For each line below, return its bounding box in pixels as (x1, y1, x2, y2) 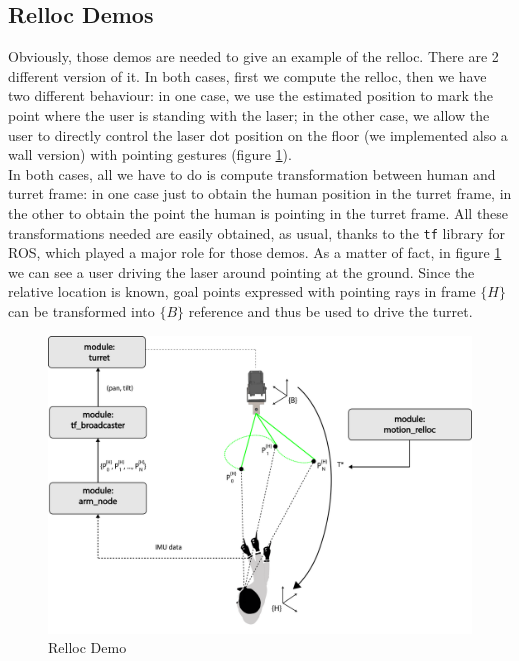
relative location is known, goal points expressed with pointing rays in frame (8, 281, 476, 302)
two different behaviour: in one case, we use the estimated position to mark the (8, 85, 493, 106)
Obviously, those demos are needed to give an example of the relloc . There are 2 (8, 46, 499, 67)
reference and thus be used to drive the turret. (188, 300, 473, 321)
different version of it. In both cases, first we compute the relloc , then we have (8, 65, 487, 86)
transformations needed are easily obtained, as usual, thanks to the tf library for (8, 222, 505, 243)
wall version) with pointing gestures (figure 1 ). (8, 144, 292, 165)
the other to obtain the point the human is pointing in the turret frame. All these (8, 202, 509, 223)
